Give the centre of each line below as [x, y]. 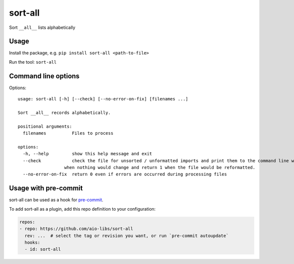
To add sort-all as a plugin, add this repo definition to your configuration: [82, 209]
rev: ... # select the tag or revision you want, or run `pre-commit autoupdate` [127, 236]
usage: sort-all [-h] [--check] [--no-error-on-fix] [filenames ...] [103, 99]
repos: [27, 222]
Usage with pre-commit [46, 188]
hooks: [33, 242]
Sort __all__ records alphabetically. [64, 112]
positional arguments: [45, 126]
